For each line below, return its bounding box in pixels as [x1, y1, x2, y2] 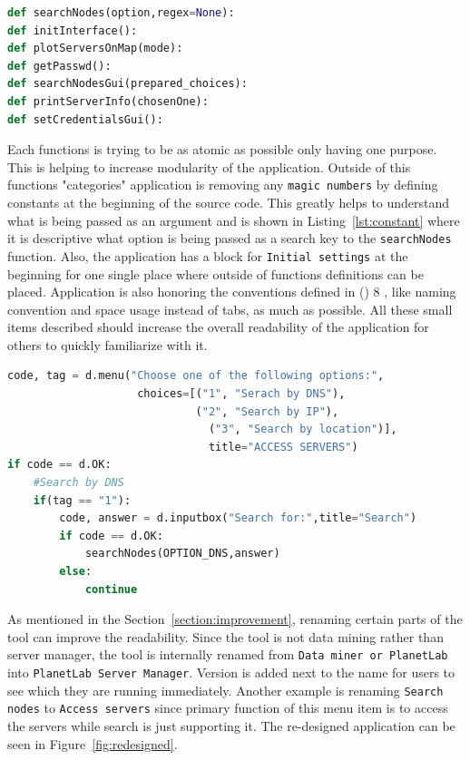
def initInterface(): [7, 24, 138, 37]
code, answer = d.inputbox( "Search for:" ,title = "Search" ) [59, 512, 417, 525]
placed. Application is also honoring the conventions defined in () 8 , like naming [7, 282, 456, 301]
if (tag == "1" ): [33, 493, 132, 507]
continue [84, 582, 138, 596]
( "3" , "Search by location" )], [208, 423, 397, 436]
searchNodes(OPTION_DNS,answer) [84, 547, 280, 560]
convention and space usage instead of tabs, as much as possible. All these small [7, 299, 453, 318]
